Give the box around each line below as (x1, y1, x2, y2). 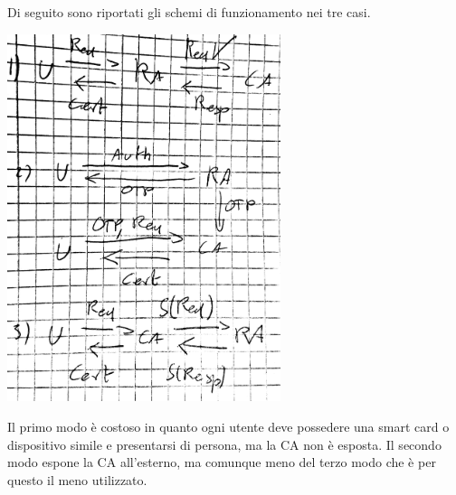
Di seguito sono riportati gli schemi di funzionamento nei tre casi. (7, 3, 371, 21)
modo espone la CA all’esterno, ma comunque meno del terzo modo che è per (7, 453, 436, 472)
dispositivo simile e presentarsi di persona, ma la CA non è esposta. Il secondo (7, 434, 442, 453)
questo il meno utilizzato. (7, 470, 147, 489)
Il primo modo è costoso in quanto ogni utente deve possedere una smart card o (7, 417, 450, 436)
